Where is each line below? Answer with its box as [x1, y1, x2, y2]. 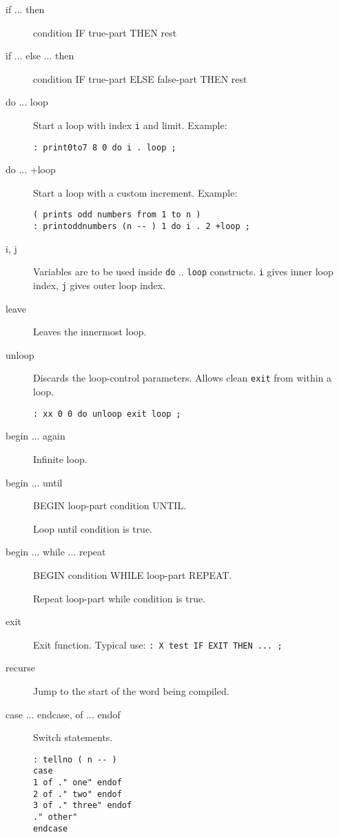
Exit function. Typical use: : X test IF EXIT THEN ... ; [33, 637, 282, 651]
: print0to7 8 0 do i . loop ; [33, 142, 176, 152]
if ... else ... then [6, 48, 74, 63]
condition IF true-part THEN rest [33, 25, 177, 39]
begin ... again [6, 429, 65, 443]
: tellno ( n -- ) [33, 754, 117, 765]
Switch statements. [33, 730, 113, 745]
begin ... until [6, 475, 63, 489]
